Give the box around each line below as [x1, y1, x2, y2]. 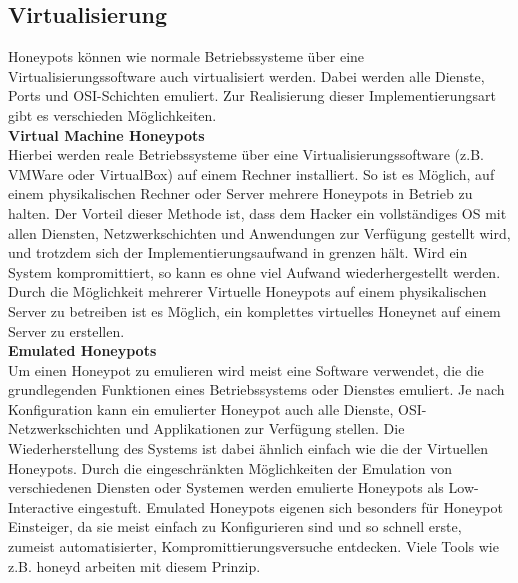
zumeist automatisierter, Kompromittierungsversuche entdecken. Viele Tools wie [8, 536, 499, 557]
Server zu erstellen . [8, 320, 125, 341]
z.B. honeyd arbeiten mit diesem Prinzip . [8, 555, 261, 576]
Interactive [8, 496, 74, 517]
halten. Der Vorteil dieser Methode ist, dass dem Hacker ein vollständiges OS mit [8, 202, 507, 223]
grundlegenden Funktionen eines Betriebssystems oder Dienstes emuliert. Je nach [8, 379, 505, 400]
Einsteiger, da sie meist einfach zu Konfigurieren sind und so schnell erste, [8, 516, 462, 537]
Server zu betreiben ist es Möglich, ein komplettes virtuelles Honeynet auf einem [8, 300, 501, 321]
